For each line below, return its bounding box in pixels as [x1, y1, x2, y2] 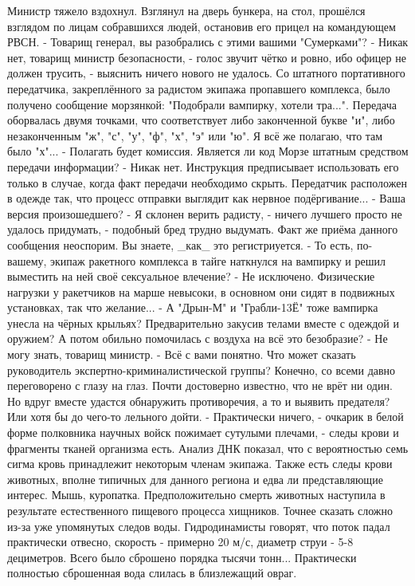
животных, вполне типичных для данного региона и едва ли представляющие [7, 470, 383, 487]
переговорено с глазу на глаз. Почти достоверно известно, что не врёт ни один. [7, 377, 393, 394]
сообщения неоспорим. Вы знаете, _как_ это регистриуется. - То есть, [7, 236, 354, 253]
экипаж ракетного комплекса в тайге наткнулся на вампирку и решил [50, 252, 386, 269]
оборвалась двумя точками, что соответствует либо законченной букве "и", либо [7, 112, 395, 128]
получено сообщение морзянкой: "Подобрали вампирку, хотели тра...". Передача [7, 96, 397, 112]
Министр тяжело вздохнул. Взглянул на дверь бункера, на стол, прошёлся [7, 2, 366, 18]
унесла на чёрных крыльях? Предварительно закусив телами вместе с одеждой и [7, 314, 399, 331]
